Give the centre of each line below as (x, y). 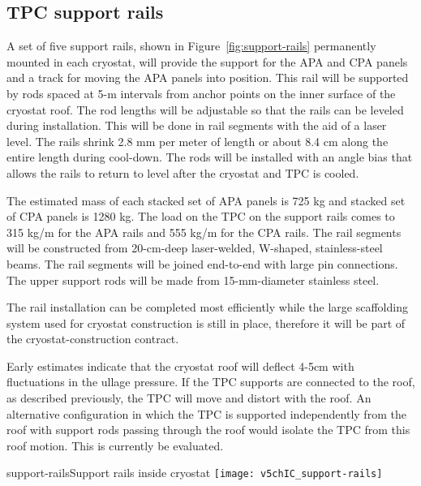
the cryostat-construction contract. (93, 339)
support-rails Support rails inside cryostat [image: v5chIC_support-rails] (195, 473)
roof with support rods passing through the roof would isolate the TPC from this (208, 430)
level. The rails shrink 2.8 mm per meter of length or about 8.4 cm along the (198, 141)
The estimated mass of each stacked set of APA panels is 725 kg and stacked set (206, 200)
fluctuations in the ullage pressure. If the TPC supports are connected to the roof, (211, 382)
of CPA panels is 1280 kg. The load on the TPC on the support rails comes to (201, 216)
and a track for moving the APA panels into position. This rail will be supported (208, 77)
